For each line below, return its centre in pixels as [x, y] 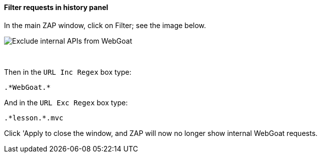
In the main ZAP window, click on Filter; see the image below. [105, 25]
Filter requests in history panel [56, 7]
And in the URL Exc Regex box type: [66, 102]
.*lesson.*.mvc [34, 118]
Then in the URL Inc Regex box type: [68, 72]
